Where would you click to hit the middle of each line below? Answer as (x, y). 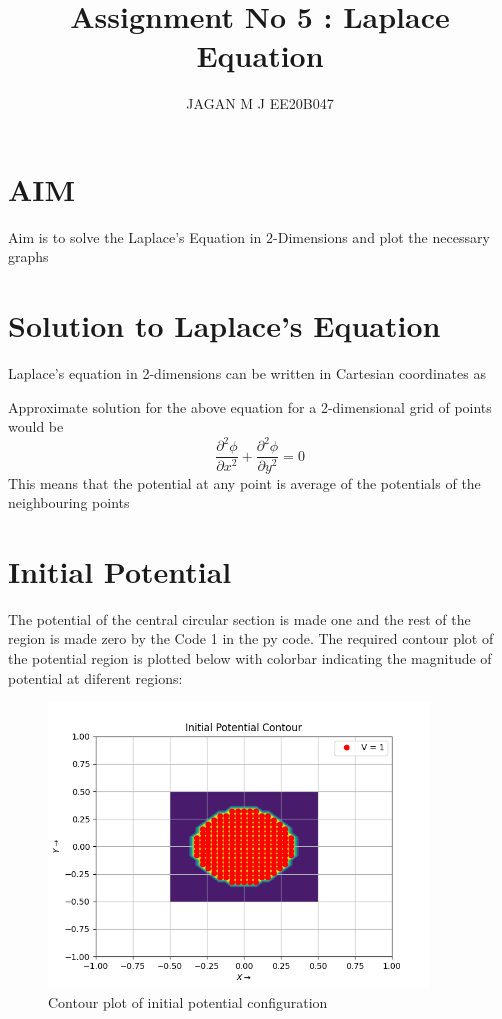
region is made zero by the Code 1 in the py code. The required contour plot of (251, 638)
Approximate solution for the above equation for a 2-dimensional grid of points (250, 406)
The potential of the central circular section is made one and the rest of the (239, 618)
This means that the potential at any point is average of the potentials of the (244, 482)
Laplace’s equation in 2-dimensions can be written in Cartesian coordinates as (247, 373)
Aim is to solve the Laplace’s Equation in (135, 236)
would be (36, 426)
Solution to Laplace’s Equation (224, 325)
